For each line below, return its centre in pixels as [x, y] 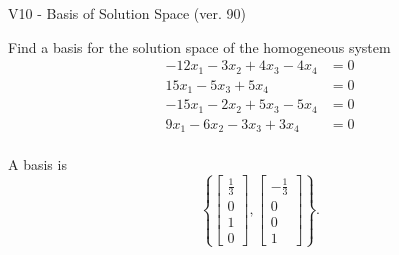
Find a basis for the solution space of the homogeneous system [199, 46]
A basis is [37, 164]
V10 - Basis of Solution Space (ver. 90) [127, 13]
